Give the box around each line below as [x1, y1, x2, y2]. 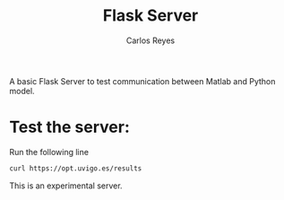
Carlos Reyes [125, 35, 176, 46]
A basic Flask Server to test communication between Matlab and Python [9, 75, 276, 86]
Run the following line [9, 146, 90, 157]
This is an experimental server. [9, 180, 123, 191]
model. [9, 85, 35, 96]
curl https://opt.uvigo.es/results [9, 163, 142, 173]
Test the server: [9, 117, 130, 137]
